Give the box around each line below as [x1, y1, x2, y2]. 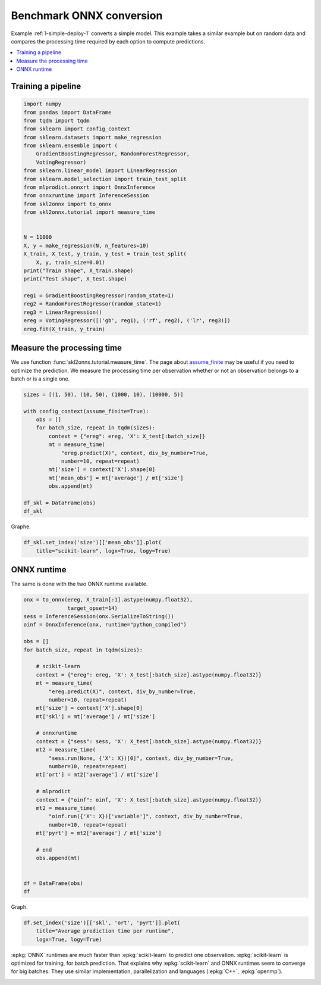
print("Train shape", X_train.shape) [23, 267, 134, 274]
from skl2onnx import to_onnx [23, 200, 112, 207]
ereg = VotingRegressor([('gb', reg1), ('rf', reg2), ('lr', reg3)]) [23, 317, 231, 324]
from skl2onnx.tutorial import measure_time [23, 209, 156, 216]
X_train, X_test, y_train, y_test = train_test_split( [23, 251, 187, 257]
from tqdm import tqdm [23, 117, 90, 124]
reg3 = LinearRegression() [23, 308, 102, 316]
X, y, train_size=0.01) [36, 259, 105, 266]
